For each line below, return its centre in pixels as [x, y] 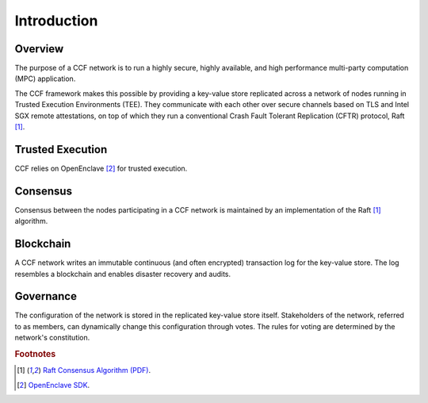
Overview [39, 49]
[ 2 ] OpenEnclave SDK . [53, 385]
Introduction [56, 21]
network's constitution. [52, 338]
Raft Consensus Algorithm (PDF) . [97, 370]
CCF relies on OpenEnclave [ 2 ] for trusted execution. [101, 168]
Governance [46, 296]
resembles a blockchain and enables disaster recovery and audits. [123, 274]
